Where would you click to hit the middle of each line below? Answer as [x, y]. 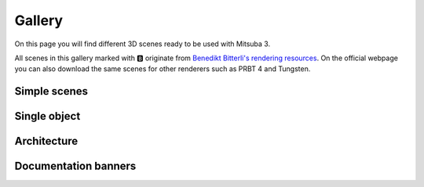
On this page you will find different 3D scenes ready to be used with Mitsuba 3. [143, 44]
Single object [48, 116]
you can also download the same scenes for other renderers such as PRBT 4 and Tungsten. [163, 69]
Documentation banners [75, 166]
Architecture [46, 141]
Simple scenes [51, 91]
